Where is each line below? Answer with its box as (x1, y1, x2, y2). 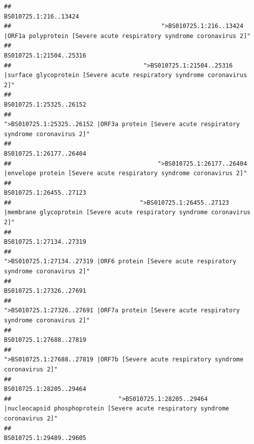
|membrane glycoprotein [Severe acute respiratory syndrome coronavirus (4, 209, 251, 216)
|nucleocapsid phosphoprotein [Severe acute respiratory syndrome (4, 405, 230, 412)
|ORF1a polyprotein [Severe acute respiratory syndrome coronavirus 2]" (4, 32, 251, 40)
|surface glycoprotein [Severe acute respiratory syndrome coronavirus (4, 72, 247, 79)
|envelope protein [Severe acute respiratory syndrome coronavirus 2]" (4, 170, 247, 177)
